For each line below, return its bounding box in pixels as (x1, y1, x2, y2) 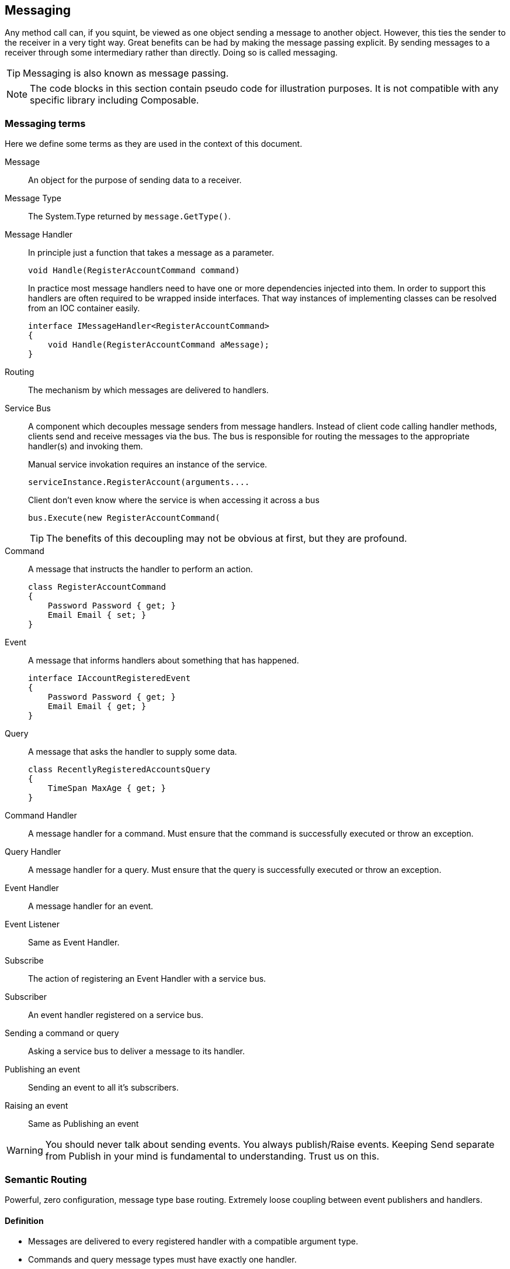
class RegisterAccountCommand (28, 582, 166, 592)
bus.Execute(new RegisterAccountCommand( (28, 513, 220, 523)
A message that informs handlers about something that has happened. (28, 655, 299, 666)
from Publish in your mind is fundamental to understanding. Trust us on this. (45, 1150, 380, 1163)
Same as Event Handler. (28, 937, 120, 948)
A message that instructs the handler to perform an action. (28, 564, 253, 575)
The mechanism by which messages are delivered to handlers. (28, 385, 269, 396)
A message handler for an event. (28, 901, 154, 912)
